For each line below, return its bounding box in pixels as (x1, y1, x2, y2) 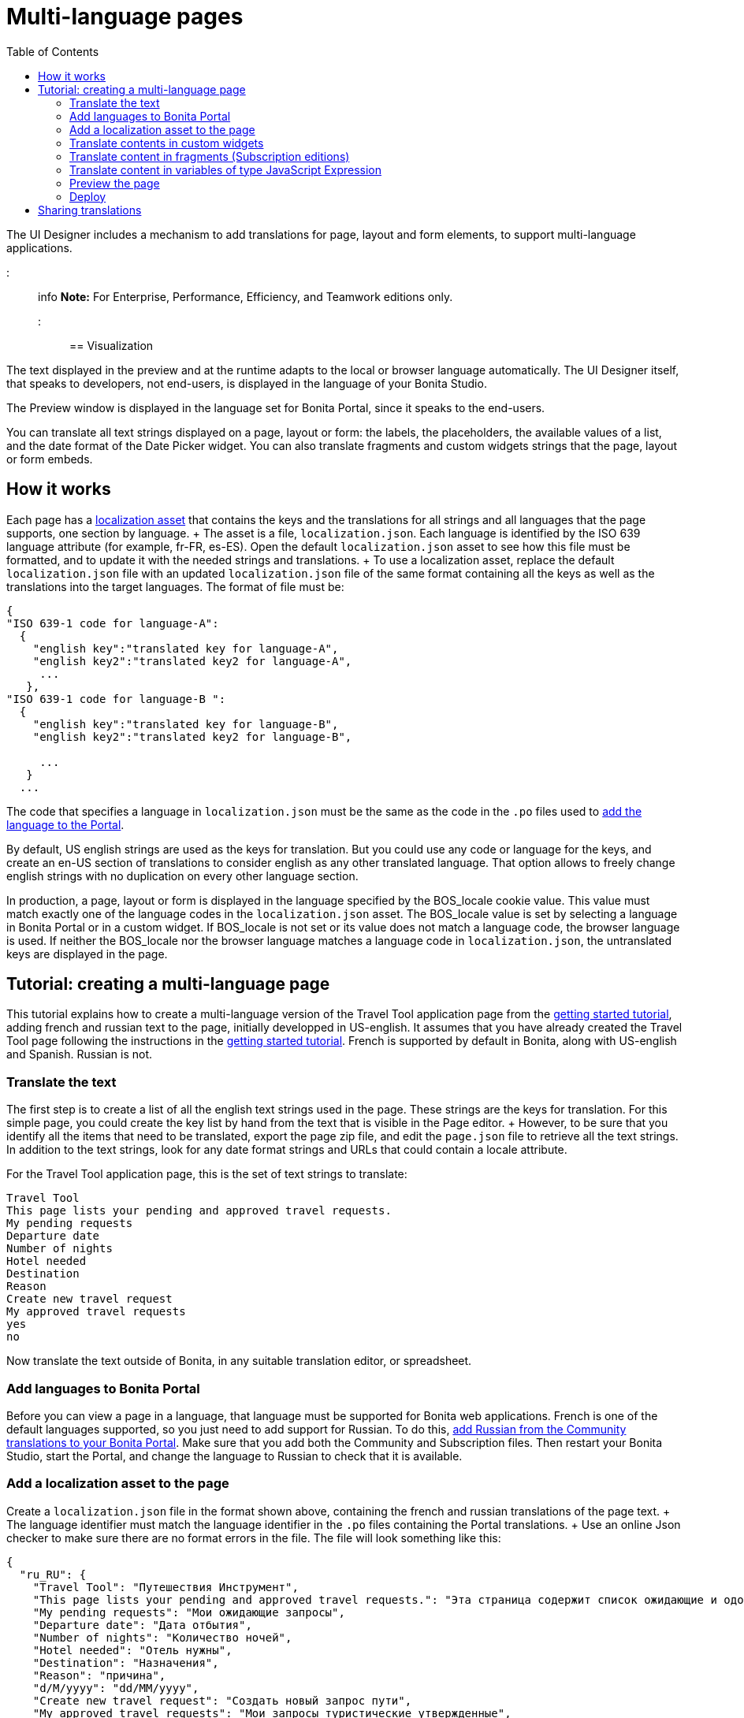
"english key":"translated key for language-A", (32, 641, 339, 655)
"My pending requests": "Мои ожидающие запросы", (32, 1605, 345, 1619)
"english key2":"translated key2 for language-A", (32, 654, 352, 667)
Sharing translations (38, 203, 142, 217)
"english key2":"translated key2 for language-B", (32, 730, 352, 743)
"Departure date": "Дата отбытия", (32, 1618, 252, 1631)
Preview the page (69, 176, 160, 190)
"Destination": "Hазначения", (32, 1656, 219, 1669)
